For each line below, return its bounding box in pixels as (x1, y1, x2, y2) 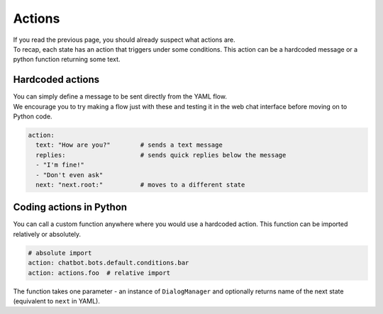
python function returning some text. (13, 55, 121, 64)
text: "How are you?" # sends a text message (35, 141, 223, 149)
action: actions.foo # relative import (28, 269, 170, 276)
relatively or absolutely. (13, 230, 82, 238)
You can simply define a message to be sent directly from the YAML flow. (13, 92, 227, 101)
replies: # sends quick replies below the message (35, 151, 287, 159)
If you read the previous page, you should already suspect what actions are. (13, 35, 235, 44)
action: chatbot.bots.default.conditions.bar (28, 259, 189, 267)
